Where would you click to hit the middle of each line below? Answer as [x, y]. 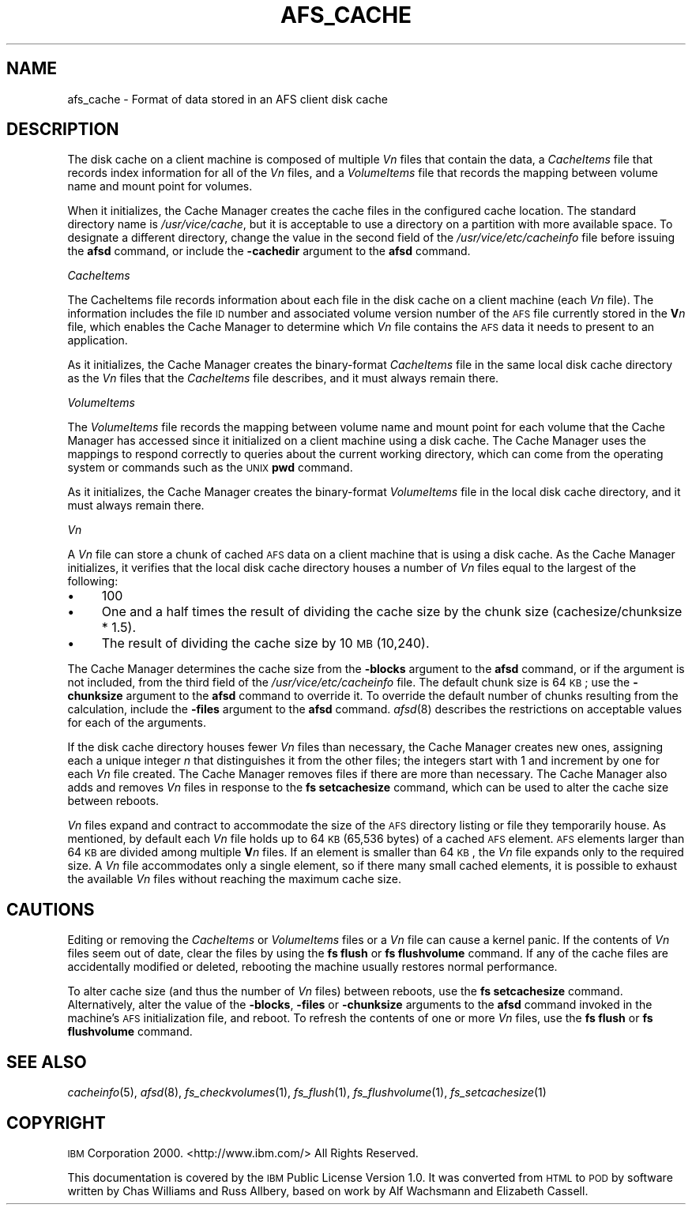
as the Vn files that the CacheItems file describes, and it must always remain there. [283, 378]
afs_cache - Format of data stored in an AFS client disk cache [228, 99]
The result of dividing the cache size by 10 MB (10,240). [265, 643]
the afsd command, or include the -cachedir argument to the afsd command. [269, 251]
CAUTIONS [51, 909]
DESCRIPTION [63, 130]
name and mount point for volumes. [160, 186]
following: [93, 581]
